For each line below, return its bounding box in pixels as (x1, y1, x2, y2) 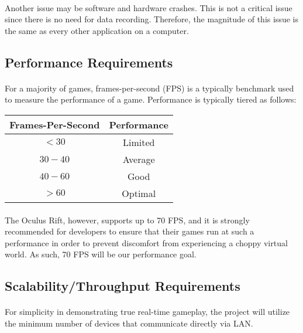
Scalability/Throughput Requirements (5, 277, 240, 295)
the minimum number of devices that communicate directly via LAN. (5, 317, 253, 329)
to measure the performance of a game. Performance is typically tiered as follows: (5, 93, 297, 106)
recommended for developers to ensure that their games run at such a (5, 225, 254, 237)
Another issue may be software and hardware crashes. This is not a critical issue (5, 1, 292, 13)
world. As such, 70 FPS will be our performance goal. (5, 248, 197, 260)
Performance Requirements (5, 53, 173, 71)
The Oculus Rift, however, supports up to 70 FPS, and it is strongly (5, 213, 250, 226)
